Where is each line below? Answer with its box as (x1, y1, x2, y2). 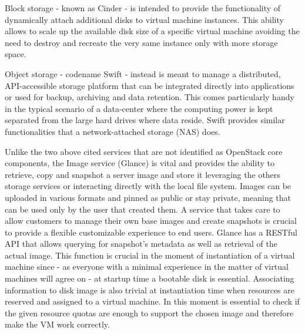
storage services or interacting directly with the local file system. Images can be (5, 180, 291, 192)
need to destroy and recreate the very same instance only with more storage (5, 36, 278, 48)
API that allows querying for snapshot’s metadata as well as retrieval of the (5, 237, 277, 250)
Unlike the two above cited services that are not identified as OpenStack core (5, 145, 283, 157)
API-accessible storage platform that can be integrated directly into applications (5, 79, 294, 91)
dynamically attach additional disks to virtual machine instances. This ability (5, 13, 284, 25)
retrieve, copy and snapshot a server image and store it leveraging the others (5, 168, 280, 180)
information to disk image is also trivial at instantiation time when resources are (5, 283, 294, 296)
